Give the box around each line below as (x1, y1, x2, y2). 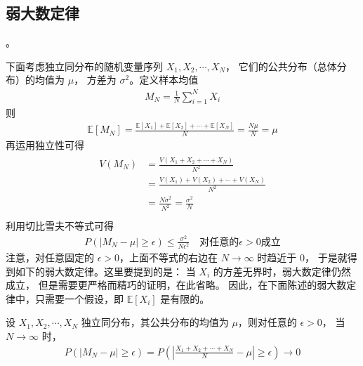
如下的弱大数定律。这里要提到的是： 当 (15, 263, 196, 278)
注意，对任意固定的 (6, 249, 94, 264)
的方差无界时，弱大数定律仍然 (213, 263, 351, 278)
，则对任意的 (237, 315, 297, 329)
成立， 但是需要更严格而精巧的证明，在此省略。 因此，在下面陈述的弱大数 (6, 277, 347, 292)
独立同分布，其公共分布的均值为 (81, 315, 229, 329)
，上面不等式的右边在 (119, 249, 218, 264)
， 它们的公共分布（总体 (225, 58, 337, 73)
